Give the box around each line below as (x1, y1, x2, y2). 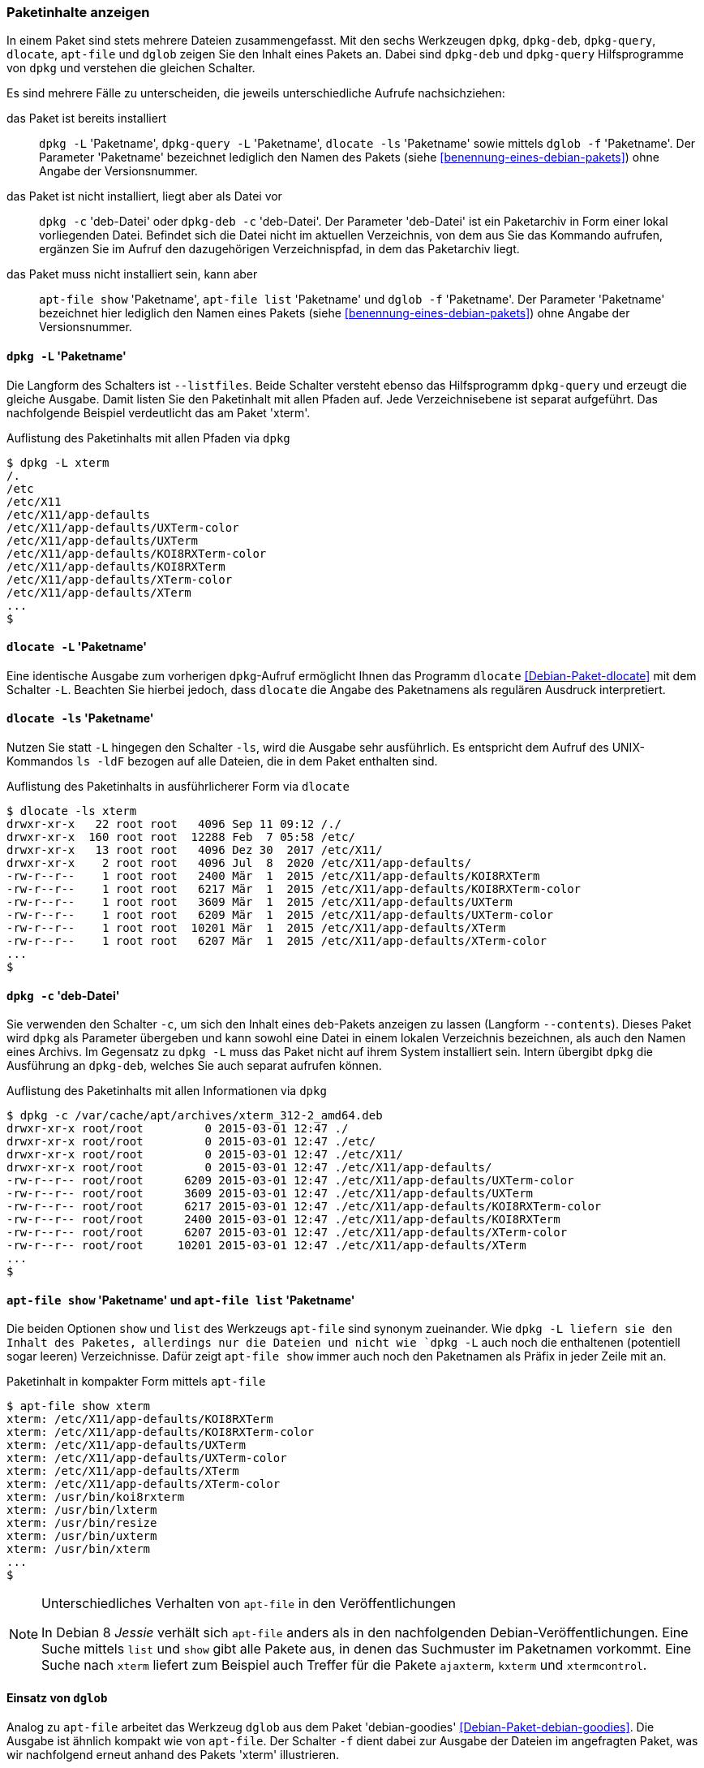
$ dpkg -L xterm (6, 455, 109, 469)
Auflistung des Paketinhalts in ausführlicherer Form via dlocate (6, 779, 350, 794)
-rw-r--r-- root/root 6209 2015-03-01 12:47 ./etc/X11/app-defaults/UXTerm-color (6, 1174, 574, 1188)
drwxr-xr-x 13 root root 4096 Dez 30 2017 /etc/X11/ (6, 843, 383, 857)
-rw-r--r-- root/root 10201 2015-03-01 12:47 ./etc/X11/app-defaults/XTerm (6, 1239, 526, 1253)
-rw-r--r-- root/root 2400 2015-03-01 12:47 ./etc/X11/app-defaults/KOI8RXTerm (6, 1213, 560, 1227)
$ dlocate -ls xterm (6, 804, 137, 818)
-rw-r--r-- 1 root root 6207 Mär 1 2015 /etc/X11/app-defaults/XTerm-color (6, 934, 547, 948)
